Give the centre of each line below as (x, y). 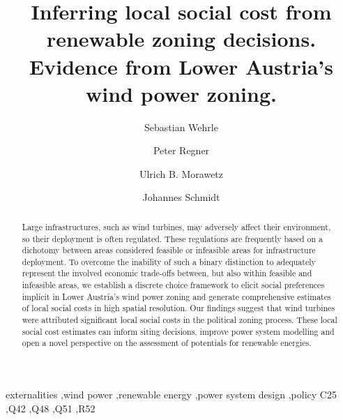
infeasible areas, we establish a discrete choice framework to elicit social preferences (173, 285)
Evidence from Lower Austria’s (181, 66)
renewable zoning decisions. (181, 39)
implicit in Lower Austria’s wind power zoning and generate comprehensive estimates (176, 296)
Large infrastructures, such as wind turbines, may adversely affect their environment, (176, 226)
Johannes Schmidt (181, 197)
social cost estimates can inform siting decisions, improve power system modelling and (178, 331)
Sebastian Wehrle (181, 127)
